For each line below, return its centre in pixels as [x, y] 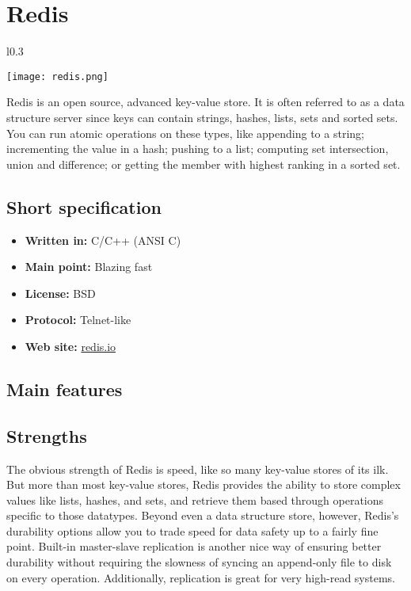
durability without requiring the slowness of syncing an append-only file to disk [199, 562]
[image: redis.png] [57, 76]
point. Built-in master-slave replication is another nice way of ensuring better [194, 546]
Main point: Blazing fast [89, 267]
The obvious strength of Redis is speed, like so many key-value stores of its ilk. [198, 469]
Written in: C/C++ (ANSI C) [103, 240]
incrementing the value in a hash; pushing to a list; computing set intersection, [198, 149]
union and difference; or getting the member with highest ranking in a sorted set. [204, 164]
